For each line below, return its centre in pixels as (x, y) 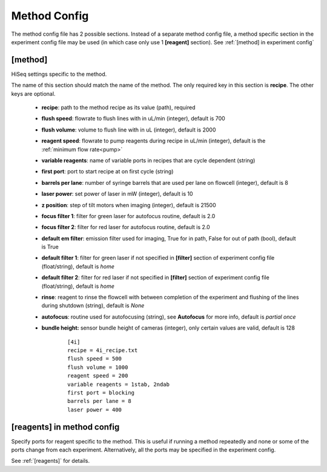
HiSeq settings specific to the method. (59, 74)
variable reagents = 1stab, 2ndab (118, 384)
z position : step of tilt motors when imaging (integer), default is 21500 (129, 205)
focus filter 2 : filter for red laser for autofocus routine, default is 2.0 (126, 227)
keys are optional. (33, 93)
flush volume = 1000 (98, 367)
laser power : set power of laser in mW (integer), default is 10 (117, 194)
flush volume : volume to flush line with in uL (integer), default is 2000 (129, 130)
